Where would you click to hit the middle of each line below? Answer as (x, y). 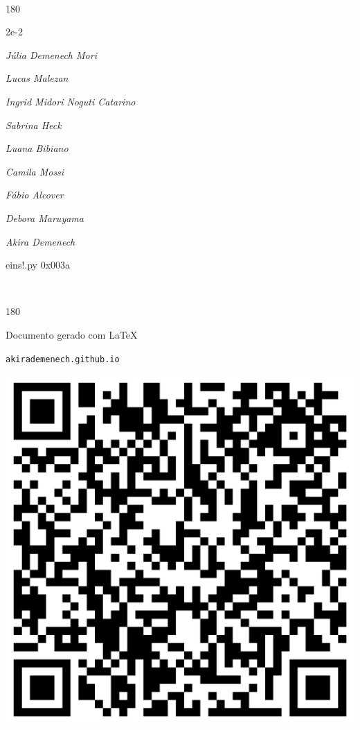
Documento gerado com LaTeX (72, 334)
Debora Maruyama (45, 218)
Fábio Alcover (35, 195)
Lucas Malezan (37, 78)
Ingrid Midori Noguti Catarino (71, 101)
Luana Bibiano (37, 148)
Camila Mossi (35, 171)
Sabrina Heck (34, 125)
